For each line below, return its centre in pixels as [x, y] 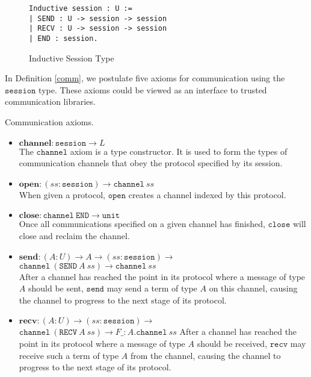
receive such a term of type [69, 355]
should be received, [232, 343]
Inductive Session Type [72, 58]
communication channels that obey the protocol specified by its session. [151, 163]
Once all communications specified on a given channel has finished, [142, 224]
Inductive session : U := [81, 8]
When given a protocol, [62, 194]
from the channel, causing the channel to [206, 355]
